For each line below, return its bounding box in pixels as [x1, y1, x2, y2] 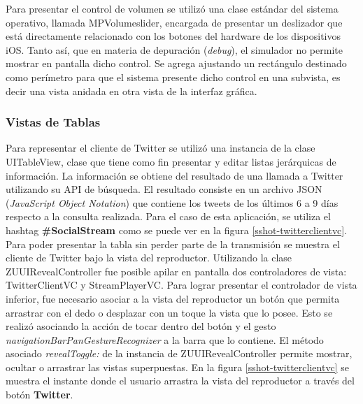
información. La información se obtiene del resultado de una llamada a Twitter [6, 168, 343, 182]
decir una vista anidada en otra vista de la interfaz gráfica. [6, 83, 257, 98]
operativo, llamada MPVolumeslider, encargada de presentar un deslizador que [6, 15, 343, 29]
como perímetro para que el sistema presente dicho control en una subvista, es [6, 69, 341, 84]
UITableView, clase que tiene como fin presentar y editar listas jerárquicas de [6, 154, 336, 168]
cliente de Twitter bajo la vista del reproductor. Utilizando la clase [6, 250, 292, 265]
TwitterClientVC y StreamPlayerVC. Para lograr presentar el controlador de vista [6, 277, 357, 292]
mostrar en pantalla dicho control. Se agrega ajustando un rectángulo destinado [6, 56, 347, 71]
